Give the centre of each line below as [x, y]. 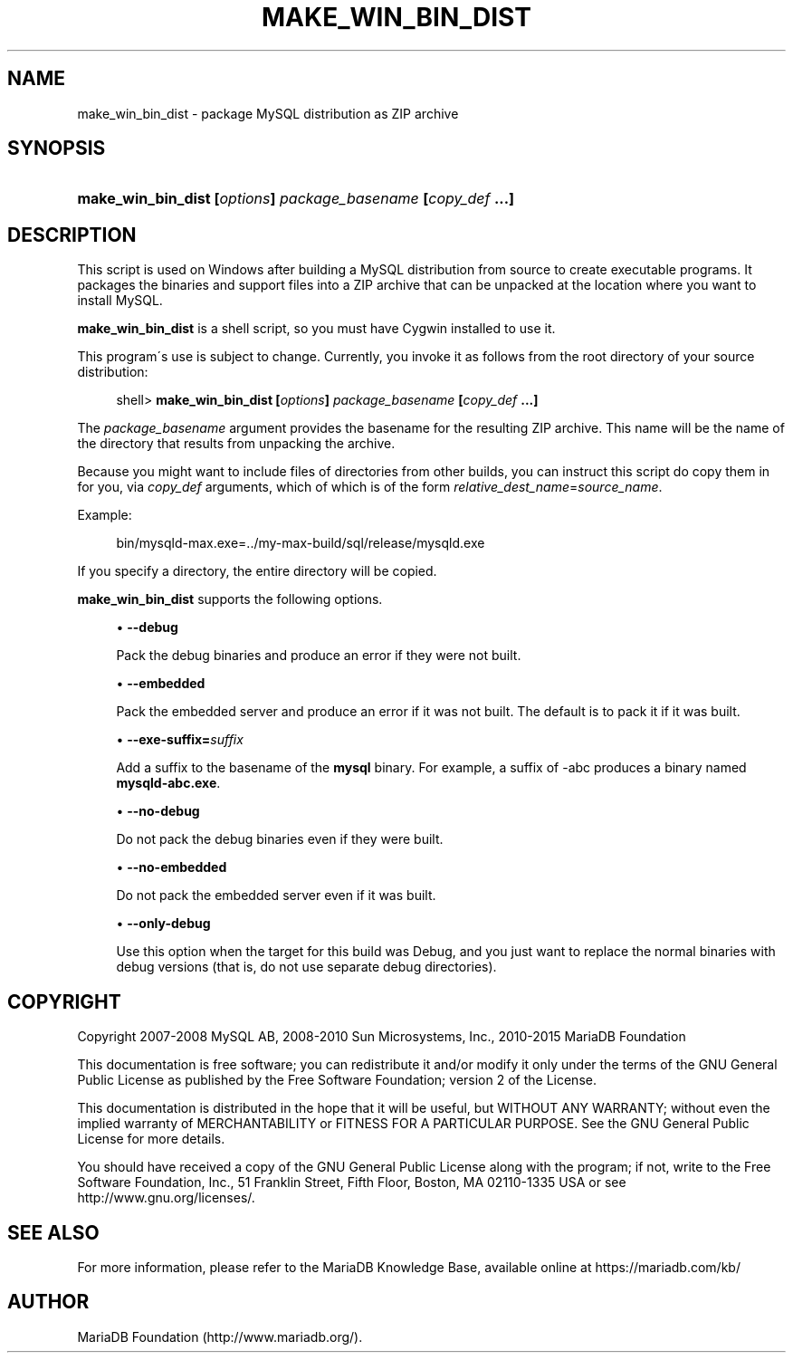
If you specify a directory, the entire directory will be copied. [257, 571]
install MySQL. [120, 301]
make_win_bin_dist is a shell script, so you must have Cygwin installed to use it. [316, 329]
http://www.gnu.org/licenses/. [166, 1198]
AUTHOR [48, 1302]
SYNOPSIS [57, 148]
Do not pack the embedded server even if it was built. [276, 895]
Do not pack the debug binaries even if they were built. [280, 839]
